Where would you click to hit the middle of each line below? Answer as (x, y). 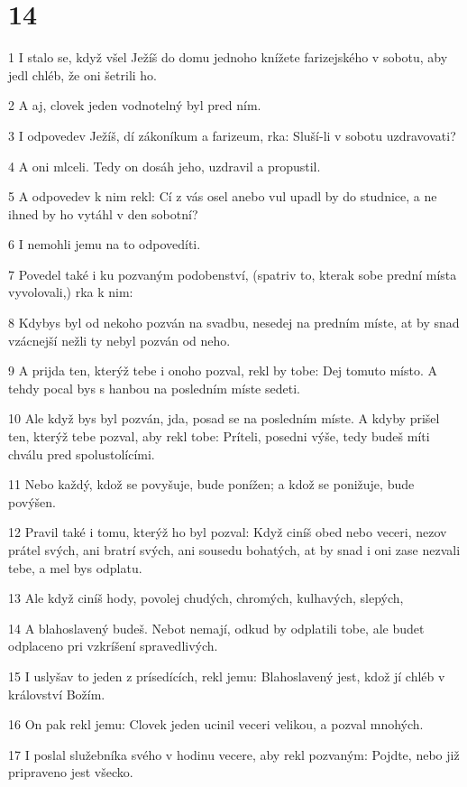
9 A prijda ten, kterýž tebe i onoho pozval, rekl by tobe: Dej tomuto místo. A (223, 370)
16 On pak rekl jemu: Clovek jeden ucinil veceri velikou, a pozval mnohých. (216, 724)
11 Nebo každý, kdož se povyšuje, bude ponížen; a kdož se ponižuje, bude (211, 484)
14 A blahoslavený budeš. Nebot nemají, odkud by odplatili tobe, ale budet (216, 628)
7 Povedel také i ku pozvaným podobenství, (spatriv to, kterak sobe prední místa (233, 274)
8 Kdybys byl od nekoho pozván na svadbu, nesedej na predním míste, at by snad (234, 323)
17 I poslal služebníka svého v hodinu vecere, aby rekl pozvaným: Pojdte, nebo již (234, 754)
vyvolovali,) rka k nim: (71, 292)
